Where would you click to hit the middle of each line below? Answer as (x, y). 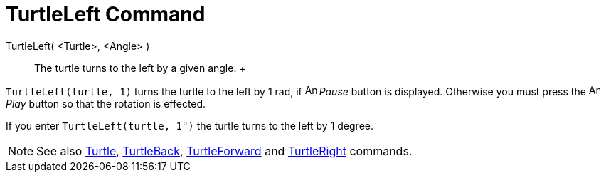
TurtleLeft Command (106, 14)
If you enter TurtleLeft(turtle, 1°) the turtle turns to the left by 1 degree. (190, 125)
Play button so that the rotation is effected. (106, 103)
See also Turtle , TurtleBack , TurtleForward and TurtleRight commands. (224, 151)
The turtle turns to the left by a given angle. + (140, 68)
